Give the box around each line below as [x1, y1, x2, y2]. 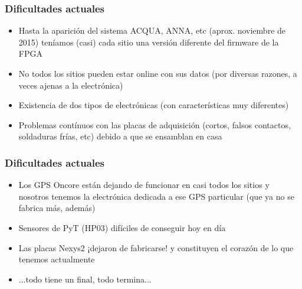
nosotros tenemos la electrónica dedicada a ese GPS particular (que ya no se [18, 190, 294, 202]
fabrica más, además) [18, 202, 96, 214]
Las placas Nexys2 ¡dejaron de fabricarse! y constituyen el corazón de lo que [18, 241, 294, 254]
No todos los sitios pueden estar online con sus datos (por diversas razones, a [18, 67, 297, 79]
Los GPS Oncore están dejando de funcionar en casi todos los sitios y [18, 178, 270, 191]
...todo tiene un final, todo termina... [18, 272, 152, 285]
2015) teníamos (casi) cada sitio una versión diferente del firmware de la [18, 35, 279, 48]
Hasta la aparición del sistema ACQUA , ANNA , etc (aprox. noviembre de [18, 24, 286, 37]
